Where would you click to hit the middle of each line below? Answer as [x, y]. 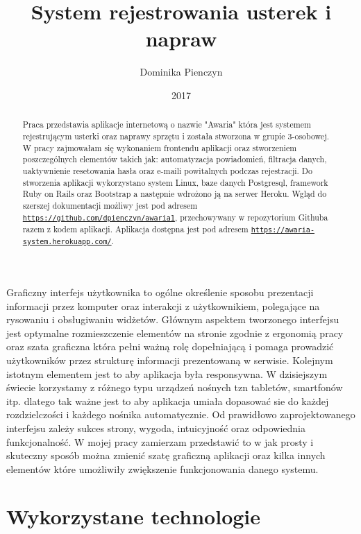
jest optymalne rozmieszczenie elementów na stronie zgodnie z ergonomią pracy [175, 333]
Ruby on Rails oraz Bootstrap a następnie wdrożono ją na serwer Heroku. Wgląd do [175, 194]
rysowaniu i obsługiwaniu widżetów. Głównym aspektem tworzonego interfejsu [173, 319]
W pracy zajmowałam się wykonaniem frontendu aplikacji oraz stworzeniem [160, 147]
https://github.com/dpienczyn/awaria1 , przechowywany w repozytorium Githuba [175, 217]
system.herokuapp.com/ [67, 241]
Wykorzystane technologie [134, 516]
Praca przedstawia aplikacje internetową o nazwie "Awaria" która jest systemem [167, 124]
